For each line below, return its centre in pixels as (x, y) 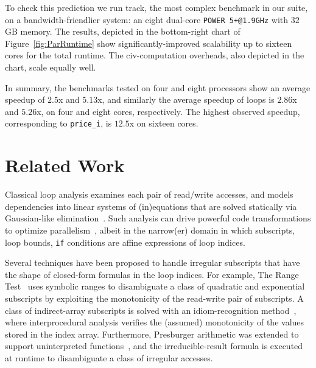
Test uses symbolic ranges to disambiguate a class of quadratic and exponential (155, 286)
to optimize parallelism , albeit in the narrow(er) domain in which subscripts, (150, 230)
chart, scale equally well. (51, 67)
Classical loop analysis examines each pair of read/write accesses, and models (149, 194)
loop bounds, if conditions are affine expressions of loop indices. (125, 242)
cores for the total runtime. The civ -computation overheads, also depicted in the (155, 55)
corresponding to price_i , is (58, 123)
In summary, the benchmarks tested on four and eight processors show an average (158, 87)
